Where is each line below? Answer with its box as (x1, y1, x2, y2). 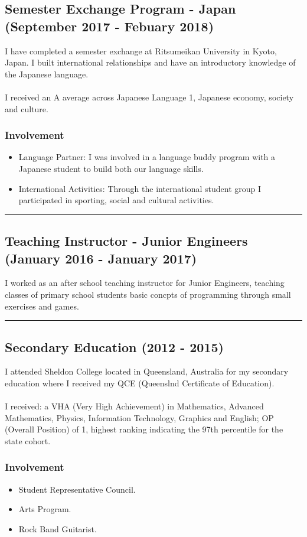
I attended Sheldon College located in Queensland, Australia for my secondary (5, 365, 289, 377)
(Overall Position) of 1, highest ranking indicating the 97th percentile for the (5, 423, 283, 435)
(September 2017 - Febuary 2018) (5, 17, 214, 35)
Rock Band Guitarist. (18, 522, 97, 535)
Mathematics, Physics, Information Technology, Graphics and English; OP (5, 411, 274, 424)
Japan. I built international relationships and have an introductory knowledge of (5, 56, 296, 69)
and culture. (5, 102, 48, 115)
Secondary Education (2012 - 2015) (5, 337, 224, 356)
